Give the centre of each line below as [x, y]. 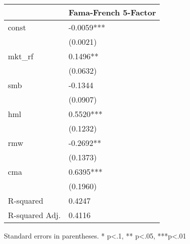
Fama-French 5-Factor [112, 12]
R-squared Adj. [34, 215]
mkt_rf [21, 56]
